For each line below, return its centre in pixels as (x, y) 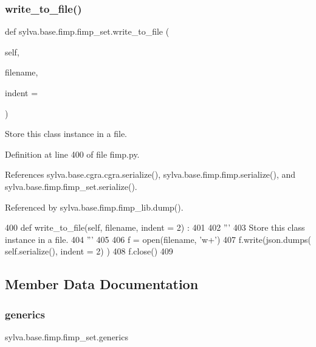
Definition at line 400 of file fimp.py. (72, 154)
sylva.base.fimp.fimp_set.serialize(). (71, 186)
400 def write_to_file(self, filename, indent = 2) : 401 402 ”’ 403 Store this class (155, 227)
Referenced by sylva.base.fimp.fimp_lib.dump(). (94, 207)
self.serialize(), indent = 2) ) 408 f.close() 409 (89, 251)
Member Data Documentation (102, 284)
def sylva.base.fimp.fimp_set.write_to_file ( (87, 31)
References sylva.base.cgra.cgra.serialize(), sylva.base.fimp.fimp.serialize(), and (150, 174)
